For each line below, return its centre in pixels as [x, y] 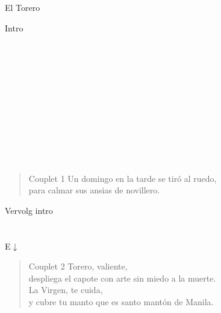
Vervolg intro [29, 210]
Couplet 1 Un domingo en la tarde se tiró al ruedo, [123, 178]
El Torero [23, 7]
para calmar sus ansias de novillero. [94, 190]
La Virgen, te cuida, [66, 290]
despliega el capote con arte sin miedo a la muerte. [122, 278]
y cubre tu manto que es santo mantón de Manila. [121, 302]
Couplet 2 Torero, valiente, [78, 266]
